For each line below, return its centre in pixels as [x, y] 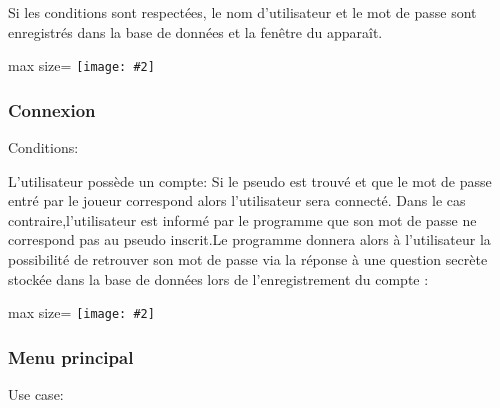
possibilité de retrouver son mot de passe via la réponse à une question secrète [248, 259]
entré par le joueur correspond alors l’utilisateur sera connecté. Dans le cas [237, 200]
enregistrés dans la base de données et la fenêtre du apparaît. [195, 31]
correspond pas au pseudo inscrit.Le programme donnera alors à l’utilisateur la [249, 239]
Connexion [52, 109]
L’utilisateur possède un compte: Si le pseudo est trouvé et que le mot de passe [250, 180]
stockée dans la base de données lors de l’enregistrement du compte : [218, 278]
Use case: [36, 394]
